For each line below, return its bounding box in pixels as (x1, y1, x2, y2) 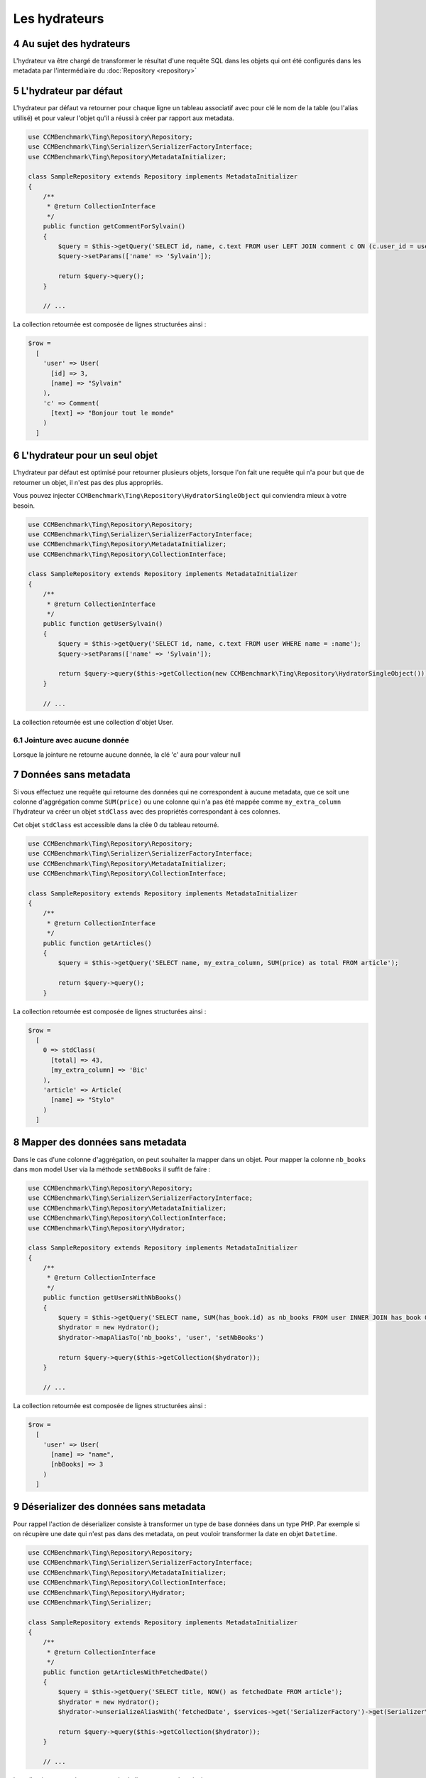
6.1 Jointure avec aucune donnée (13, 735, 129, 745)
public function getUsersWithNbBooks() (43, 1294, 182, 1301)
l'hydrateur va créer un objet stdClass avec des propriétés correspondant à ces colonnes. (13, 807, 280, 816)
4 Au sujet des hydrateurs (13, 38, 131, 50)
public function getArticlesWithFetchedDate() (43, 1668, 209, 1676)
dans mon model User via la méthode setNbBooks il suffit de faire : (13, 1165, 211, 1173)
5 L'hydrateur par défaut (13, 85, 124, 97)
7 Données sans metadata (13, 769, 131, 781)
